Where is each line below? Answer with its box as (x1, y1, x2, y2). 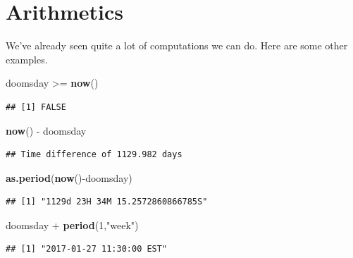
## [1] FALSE (6, 102, 66, 112)
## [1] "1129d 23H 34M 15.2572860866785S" (6, 197, 208, 207)
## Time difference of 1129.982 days (6, 149, 182, 160)
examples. (6, 51, 48, 66)
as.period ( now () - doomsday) (6, 170, 132, 185)
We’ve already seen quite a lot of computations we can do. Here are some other (6, 38, 348, 53)
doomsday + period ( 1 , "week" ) (6, 217, 139, 232)
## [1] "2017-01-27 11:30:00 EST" (6, 244, 168, 254)
